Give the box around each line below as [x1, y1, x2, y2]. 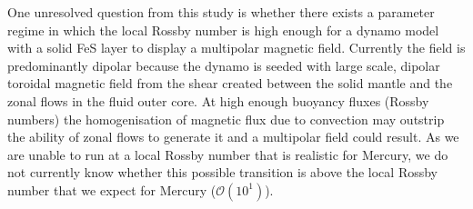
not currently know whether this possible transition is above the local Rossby [7, 163, 438, 182]
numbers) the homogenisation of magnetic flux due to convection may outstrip [7, 109, 445, 128]
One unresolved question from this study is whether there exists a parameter [7, 3, 435, 21]
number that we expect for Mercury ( [7, 180, 216, 199]
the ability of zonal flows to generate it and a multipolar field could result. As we [7, 127, 459, 146]
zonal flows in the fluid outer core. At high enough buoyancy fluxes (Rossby [7, 91, 429, 110]
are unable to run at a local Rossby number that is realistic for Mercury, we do [7, 144, 448, 164]
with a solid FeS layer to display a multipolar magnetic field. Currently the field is [7, 38, 466, 57]
